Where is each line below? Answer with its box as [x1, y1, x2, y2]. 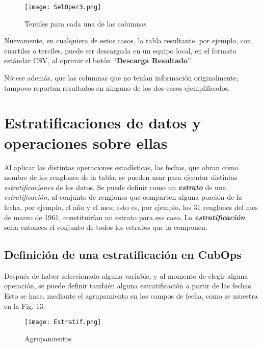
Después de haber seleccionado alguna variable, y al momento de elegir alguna [4, 270, 248, 281]
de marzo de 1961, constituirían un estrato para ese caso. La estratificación [4, 211, 245, 222]
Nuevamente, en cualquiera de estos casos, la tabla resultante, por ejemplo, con [4, 35, 251, 46]
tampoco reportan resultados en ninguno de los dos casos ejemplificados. [4, 82, 230, 93]
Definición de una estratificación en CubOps [4, 247, 242, 262]
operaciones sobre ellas [4, 132, 168, 153]
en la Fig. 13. [4, 300, 45, 311]
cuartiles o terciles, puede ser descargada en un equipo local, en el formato [4, 45, 237, 56]
